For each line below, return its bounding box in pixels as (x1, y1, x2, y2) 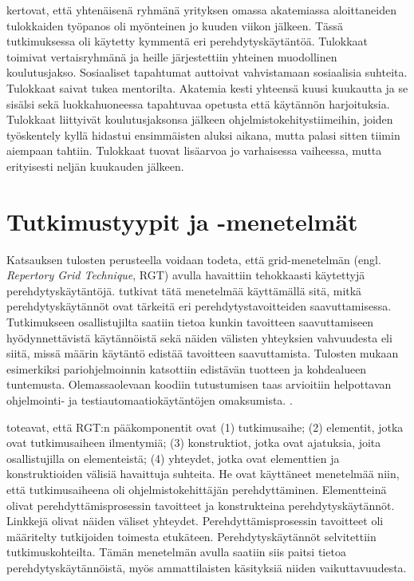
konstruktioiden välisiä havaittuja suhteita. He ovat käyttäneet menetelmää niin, (6, 465, 400, 482)
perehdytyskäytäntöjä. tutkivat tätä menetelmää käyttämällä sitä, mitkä (6, 282, 362, 298)
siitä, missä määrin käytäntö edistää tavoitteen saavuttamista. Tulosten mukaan (6, 345, 399, 362)
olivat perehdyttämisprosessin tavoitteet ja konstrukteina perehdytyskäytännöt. (6, 496, 395, 513)
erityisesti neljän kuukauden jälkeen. (6, 157, 184, 174)
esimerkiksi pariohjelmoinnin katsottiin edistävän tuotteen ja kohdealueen (6, 360, 367, 377)
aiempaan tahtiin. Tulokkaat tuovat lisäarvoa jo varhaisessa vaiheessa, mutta (6, 142, 382, 159)
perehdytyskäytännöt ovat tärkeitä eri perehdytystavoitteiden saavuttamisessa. (6, 298, 392, 314)
